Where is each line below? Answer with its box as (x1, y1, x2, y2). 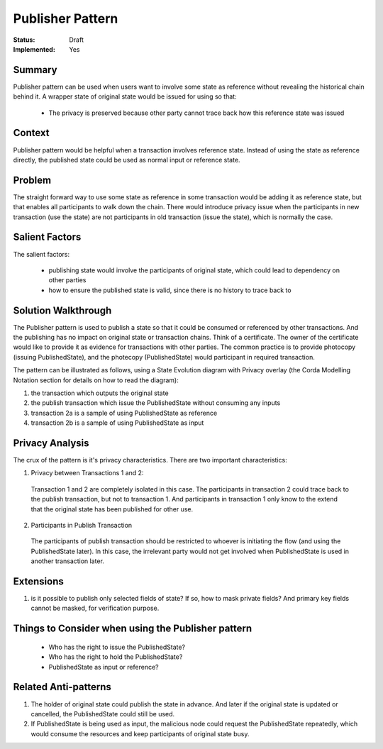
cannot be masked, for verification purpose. (30, 604, 160, 613)
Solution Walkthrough (13, 304, 112, 316)
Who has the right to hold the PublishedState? (48, 653, 183, 661)
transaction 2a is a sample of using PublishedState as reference (30, 409, 218, 417)
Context (13, 127, 50, 139)
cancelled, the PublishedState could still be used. (30, 709, 175, 718)
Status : (13, 35, 35, 44)
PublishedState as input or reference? (48, 662, 159, 671)
